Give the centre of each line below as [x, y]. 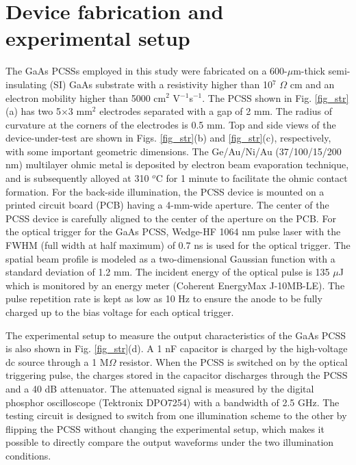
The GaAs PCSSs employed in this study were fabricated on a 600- [147, 71]
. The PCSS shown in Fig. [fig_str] [276, 97]
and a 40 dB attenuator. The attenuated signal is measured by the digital [160, 388]
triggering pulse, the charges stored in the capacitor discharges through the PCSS [177, 375]
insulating [26, 84]
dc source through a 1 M [57, 361]
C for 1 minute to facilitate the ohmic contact [252, 178]
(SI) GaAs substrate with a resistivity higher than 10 [161, 84]
